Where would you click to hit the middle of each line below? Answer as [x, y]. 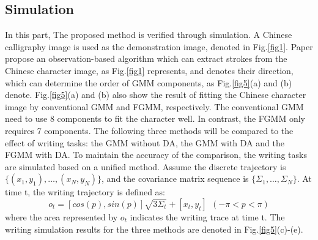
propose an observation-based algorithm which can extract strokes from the [146, 58]
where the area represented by [61, 216]
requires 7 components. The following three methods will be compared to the [149, 130]
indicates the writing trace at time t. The [207, 216]
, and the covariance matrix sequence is [175, 178]
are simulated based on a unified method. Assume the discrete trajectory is [146, 166]
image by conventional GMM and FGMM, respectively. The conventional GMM [154, 106]
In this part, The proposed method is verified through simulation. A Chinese [149, 35]
